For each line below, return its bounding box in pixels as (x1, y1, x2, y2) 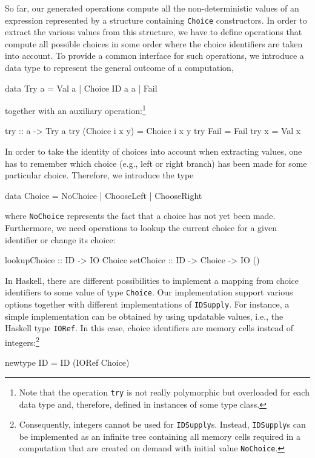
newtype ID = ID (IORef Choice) (5, 356, 130, 369)
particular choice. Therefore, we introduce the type (5, 169, 194, 181)
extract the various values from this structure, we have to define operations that (5, 25, 302, 38)
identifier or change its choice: (5, 233, 116, 246)
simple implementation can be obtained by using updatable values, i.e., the (5, 309, 283, 322)
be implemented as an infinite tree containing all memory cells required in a (19, 429, 301, 442)
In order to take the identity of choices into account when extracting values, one (5, 145, 302, 158)
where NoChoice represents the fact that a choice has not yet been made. (5, 209, 276, 222)
